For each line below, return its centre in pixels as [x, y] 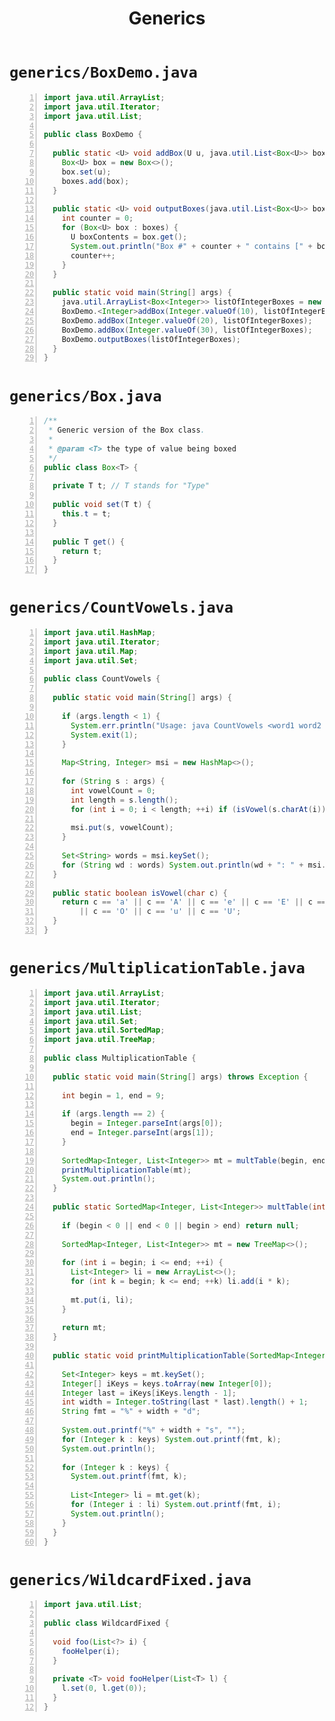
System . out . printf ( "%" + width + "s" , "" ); [153, 1430]
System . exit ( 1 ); [104, 735]
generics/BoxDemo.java [103, 72]
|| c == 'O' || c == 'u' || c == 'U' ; [160, 912]
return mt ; [84, 1328]
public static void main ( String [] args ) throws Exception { [180, 1077]
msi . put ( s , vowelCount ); [122, 828]
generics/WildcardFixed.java [130, 1579]
